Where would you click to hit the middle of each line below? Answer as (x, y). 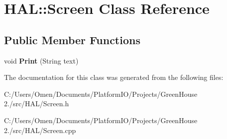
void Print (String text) (41, 60)
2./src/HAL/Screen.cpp (40, 130)
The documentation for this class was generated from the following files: (114, 77)
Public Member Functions (72, 39)
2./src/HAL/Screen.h (37, 104)
